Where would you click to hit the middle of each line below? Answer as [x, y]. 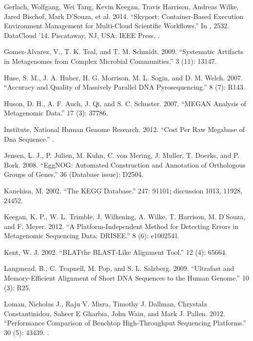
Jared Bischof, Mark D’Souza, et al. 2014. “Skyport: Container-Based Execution [124, 16]
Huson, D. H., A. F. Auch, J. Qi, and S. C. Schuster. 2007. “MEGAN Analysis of [125, 103]
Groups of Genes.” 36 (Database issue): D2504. [74, 174]
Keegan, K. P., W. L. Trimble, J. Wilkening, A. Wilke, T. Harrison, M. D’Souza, [125, 217]
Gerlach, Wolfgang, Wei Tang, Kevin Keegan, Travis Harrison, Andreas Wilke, [121, 6]
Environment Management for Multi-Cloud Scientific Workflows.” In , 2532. [117, 26]
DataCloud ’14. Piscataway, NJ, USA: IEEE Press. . [82, 35]
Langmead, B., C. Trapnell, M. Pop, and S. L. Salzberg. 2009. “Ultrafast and [119, 268]
